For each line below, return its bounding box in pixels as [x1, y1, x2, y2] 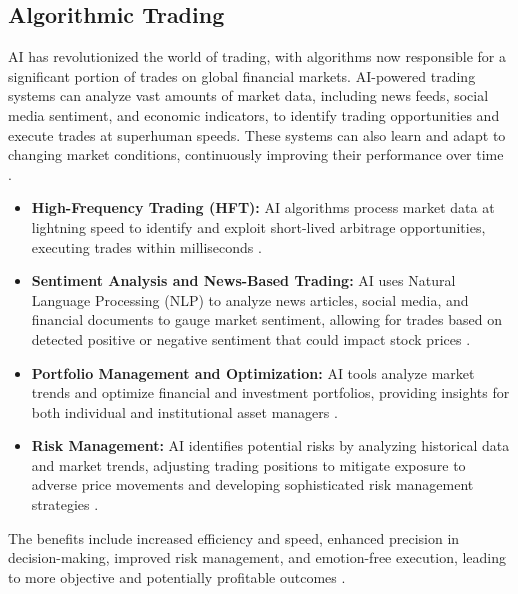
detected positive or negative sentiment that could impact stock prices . [31, 328, 471, 349]
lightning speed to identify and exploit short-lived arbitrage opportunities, [31, 216, 486, 237]
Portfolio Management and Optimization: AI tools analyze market [31, 362, 475, 383]
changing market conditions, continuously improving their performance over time [8, 144, 504, 165]
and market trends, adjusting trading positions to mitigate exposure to [31, 454, 466, 475]
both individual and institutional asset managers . [31, 401, 338, 422]
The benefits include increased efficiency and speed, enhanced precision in [8, 527, 460, 548]
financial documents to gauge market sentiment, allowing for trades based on [31, 309, 502, 330]
